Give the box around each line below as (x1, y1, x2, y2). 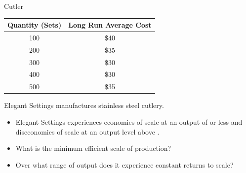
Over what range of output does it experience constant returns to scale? (15, 159, 234, 170)
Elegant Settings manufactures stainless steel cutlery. (4, 100, 164, 110)
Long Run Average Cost (68, 20, 152, 30)
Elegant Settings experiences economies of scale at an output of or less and (15, 117, 243, 127)
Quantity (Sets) (7, 20, 62, 30)
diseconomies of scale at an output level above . (15, 126, 160, 137)
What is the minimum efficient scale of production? (15, 143, 171, 153)
